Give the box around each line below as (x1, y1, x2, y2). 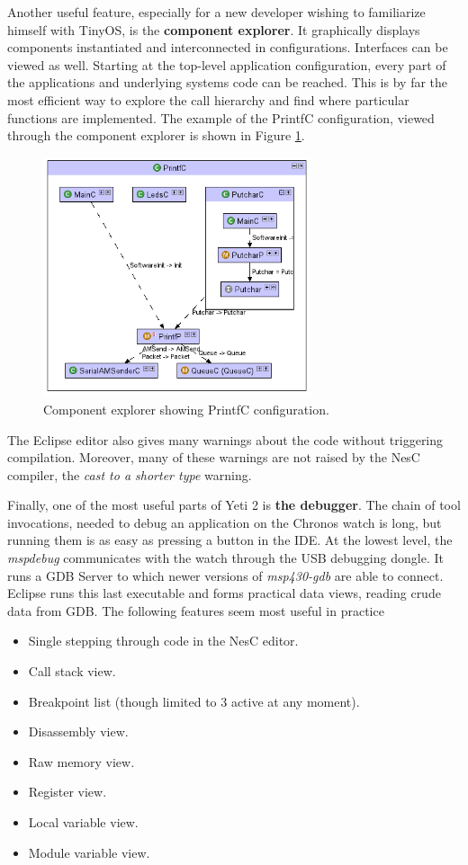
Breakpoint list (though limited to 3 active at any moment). (28, 691, 360, 710)
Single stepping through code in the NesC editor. (28, 631, 299, 650)
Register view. (28, 782, 107, 801)
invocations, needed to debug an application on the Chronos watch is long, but (7, 513, 442, 531)
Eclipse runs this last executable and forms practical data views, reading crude (7, 584, 441, 602)
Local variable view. (28, 813, 139, 832)
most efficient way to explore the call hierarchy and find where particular (7, 90, 409, 109)
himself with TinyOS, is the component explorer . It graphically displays (7, 20, 420, 39)
